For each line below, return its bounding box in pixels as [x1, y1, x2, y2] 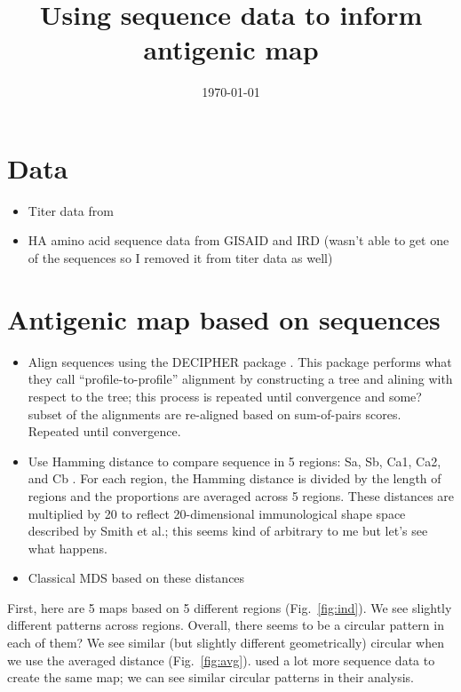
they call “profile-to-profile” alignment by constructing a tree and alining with [28, 370, 453, 388]
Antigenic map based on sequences [7, 300, 441, 337]
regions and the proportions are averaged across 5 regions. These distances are [28, 486, 455, 505]
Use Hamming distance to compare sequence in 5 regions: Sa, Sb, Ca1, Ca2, [28, 451, 441, 470]
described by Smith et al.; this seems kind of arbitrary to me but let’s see [28, 521, 428, 540]
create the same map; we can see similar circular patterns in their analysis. [7, 668, 414, 687]
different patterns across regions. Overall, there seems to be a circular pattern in [7, 616, 444, 634]
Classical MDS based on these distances [28, 569, 245, 587]
